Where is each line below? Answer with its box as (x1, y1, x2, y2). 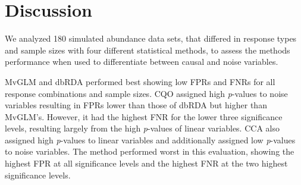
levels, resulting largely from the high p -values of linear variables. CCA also (5, 122, 280, 134)
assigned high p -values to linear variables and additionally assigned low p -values (5, 133, 296, 146)
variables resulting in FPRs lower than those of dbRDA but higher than (5, 99, 267, 111)
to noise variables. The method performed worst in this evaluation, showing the (5, 145, 294, 158)
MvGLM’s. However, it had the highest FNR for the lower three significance (5, 110, 283, 123)
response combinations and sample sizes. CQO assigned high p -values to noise (5, 87, 288, 99)
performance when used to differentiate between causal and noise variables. (5, 55, 278, 68)
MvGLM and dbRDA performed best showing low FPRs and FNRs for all (5, 75, 275, 87)
